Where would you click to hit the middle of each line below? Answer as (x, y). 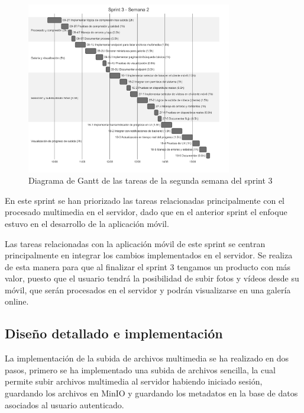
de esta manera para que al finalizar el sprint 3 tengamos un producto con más (148, 266)
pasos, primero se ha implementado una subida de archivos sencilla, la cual (140, 369)
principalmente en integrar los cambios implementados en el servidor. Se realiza (149, 255)
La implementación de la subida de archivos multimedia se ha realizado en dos (147, 358)
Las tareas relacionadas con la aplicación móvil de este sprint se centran (135, 243)
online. (17, 301)
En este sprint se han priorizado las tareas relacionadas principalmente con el (145, 200)
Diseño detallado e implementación (114, 333)
